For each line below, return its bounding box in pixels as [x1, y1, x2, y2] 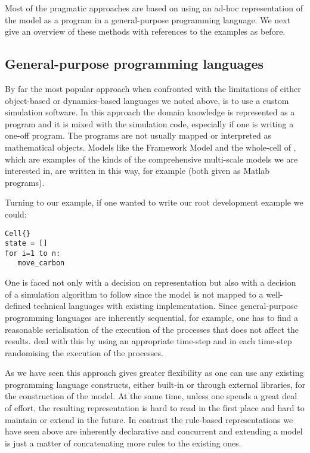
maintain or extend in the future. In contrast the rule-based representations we [5, 413, 293, 426]
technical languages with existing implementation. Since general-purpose [33, 299, 298, 312]
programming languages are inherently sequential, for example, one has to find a [5, 311, 298, 323]
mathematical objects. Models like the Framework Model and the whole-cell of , [5, 140, 296, 153]
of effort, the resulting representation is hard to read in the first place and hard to [5, 402, 305, 414]
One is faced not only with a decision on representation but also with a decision [5, 276, 296, 289]
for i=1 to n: [5, 249, 61, 258]
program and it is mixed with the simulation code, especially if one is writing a [5, 117, 294, 130]
